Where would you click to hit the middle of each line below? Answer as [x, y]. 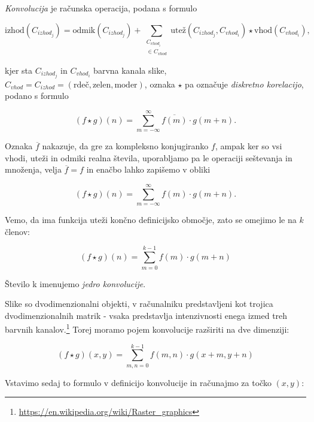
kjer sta [19, 70]
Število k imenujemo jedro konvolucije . [75, 283]
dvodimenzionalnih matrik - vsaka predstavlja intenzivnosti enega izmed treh [146, 315]
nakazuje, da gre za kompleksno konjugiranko [125, 146]
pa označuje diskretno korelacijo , [244, 84]
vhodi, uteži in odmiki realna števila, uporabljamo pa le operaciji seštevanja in [149, 157]
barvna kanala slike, [130, 70]
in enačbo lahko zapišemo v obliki [148, 169]
